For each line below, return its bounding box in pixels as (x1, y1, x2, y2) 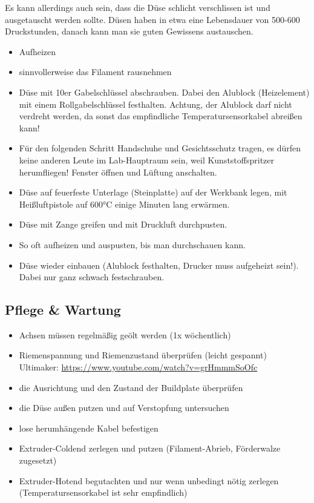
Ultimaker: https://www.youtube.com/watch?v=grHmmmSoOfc (19, 361, 258, 373)
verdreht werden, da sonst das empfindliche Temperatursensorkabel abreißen (19, 110, 303, 122)
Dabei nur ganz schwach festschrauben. (19, 271, 165, 283)
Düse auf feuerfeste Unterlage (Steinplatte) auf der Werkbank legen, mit (19, 186, 287, 199)
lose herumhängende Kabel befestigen (19, 421, 159, 434)
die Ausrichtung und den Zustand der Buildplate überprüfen (19, 381, 243, 393)
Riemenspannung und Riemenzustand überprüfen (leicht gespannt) (19, 349, 267, 361)
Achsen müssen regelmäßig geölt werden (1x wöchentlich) (19, 328, 231, 341)
